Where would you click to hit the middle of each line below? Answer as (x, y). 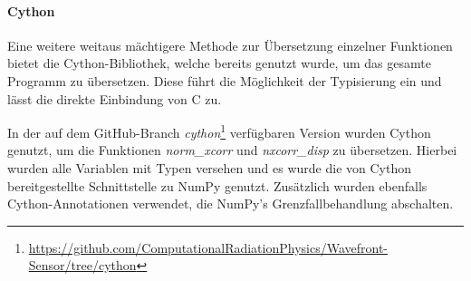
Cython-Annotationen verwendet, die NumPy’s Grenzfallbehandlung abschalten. (231, 203)
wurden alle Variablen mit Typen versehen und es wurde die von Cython (209, 168)
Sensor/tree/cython (82, 265)
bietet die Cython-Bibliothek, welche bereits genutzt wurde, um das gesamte (219, 63)
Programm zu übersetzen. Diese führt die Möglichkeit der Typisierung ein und (225, 80)
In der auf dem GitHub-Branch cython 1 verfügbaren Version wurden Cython (219, 131)
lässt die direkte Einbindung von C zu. (115, 98)
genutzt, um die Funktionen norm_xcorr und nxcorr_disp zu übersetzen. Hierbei (232, 150)
